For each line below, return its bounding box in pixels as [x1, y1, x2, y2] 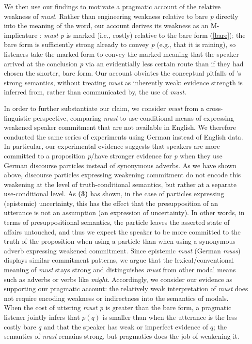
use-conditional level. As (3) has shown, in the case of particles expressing [4, 188, 224, 199]
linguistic [4, 112, 31, 123]
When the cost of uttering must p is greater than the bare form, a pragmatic [4, 302, 232, 313]
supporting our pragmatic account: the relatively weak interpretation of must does [4, 283, 248, 294]
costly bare [4, 321, 36, 331]
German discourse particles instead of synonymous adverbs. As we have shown [4, 160, 237, 170]
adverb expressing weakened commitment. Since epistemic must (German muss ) [4, 245, 241, 255]
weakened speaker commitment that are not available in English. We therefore [4, 122, 236, 132]
